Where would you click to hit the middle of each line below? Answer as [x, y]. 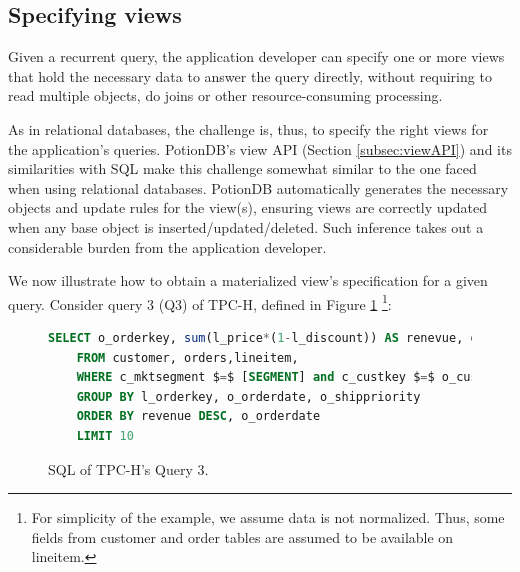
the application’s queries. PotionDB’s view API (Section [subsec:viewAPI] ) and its [260, 148]
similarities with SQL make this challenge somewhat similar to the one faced [242, 168]
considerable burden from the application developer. [167, 246]
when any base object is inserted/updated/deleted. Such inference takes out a [246, 226]
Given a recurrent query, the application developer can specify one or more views [256, 56]
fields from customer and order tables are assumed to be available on [242, 536]
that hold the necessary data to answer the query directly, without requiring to [250, 75]
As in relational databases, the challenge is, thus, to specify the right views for [248, 128]
